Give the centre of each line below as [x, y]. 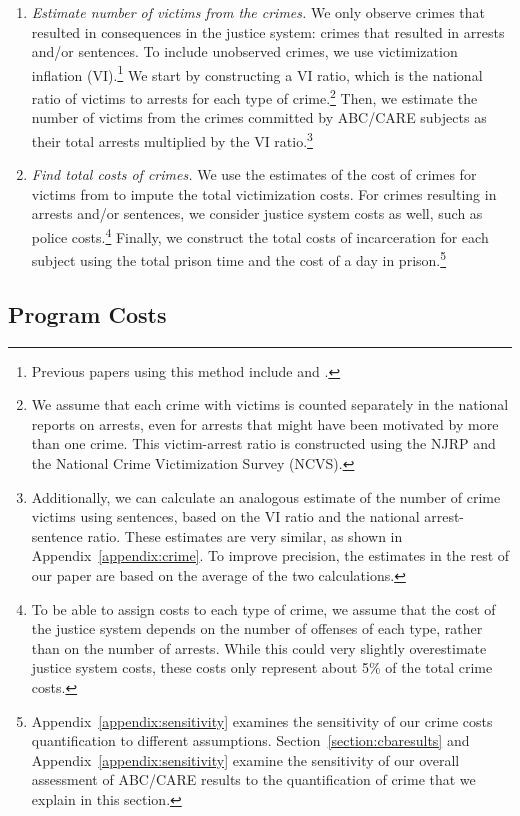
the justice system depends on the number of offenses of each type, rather [257, 628]
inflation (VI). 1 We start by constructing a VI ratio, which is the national [257, 73]
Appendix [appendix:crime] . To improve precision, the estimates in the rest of [270, 555]
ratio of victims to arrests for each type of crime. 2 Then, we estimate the [254, 96]
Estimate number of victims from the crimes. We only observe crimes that [258, 12]
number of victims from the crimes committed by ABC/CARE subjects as [259, 117]
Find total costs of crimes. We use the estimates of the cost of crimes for [254, 174]
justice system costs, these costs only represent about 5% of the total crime [262, 667]
